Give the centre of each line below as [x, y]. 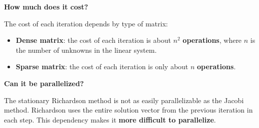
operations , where [212, 40]
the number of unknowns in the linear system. [86, 50]
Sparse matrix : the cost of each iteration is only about [102, 66]
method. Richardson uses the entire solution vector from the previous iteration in [128, 110]
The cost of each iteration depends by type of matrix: [86, 23]
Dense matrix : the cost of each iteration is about [93, 40]
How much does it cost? [46, 6]
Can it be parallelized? [44, 83]
